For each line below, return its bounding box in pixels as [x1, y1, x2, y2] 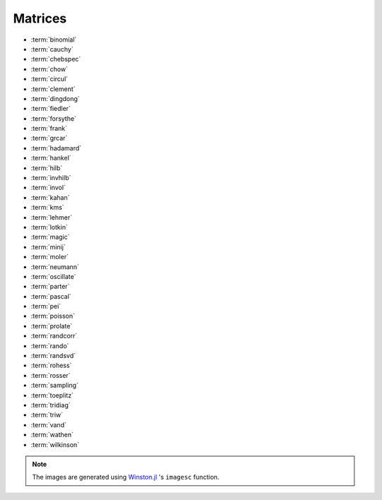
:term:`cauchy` [30, 44, 74, 53]
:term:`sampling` [30, 381, 79, 390]
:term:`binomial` [30, 35, 77, 44]
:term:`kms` [30, 203, 64, 212]
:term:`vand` [30, 420, 66, 429]
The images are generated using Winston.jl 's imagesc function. [32, 473, 219, 482]
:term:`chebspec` [30, 55, 81, 64]
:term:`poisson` [30, 311, 76, 321]
